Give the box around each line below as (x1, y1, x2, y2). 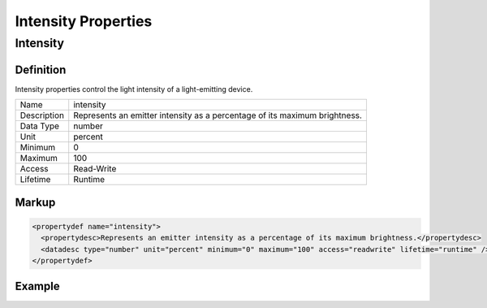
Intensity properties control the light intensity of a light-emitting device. (15, 84, 253, 93)
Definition (15, 63, 67, 76)
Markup (15, 195, 56, 209)
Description (19, 110, 65, 121)
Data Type (19, 120, 60, 132)
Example (15, 280, 60, 293)
